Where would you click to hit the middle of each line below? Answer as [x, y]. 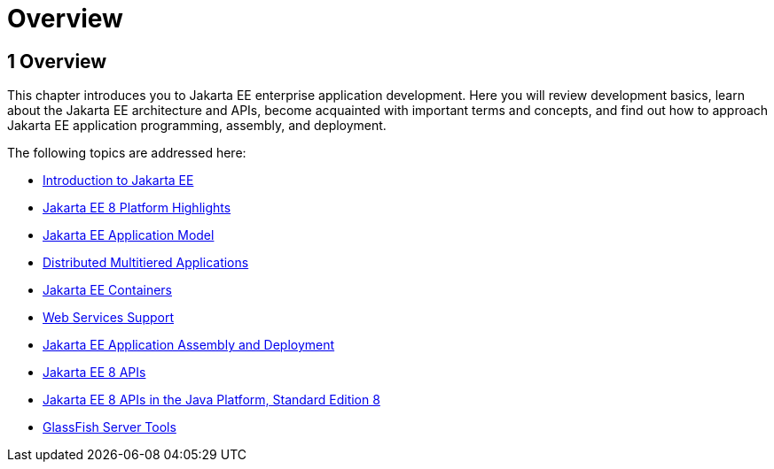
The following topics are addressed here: [127, 153]
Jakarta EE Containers [107, 290]
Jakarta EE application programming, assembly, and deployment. [197, 126]
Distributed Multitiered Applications [146, 263]
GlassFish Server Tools [109, 427]
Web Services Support [109, 318]
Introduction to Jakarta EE [118, 181]
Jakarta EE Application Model [129, 235]
